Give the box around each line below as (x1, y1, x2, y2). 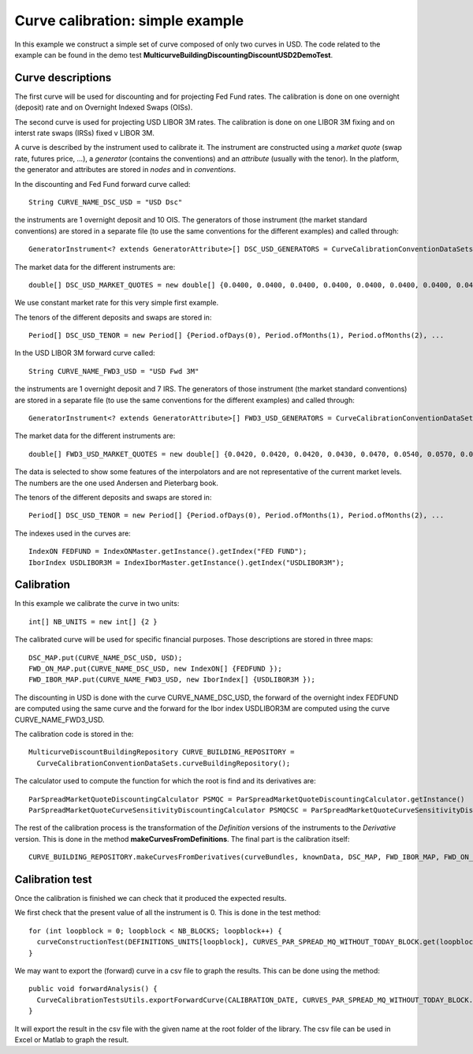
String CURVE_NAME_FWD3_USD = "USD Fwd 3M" (28, 367, 199, 376)
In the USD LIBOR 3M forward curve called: (14, 348, 155, 358)
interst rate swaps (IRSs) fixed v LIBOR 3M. (14, 129, 155, 138)
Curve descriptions (14, 71, 112, 84)
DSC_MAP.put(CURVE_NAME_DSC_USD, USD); (28, 653, 183, 662)
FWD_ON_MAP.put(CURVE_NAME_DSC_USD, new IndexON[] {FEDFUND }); (28, 664, 283, 674)
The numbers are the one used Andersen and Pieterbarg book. (14, 478, 218, 488)
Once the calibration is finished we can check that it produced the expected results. (14, 894, 287, 903)
